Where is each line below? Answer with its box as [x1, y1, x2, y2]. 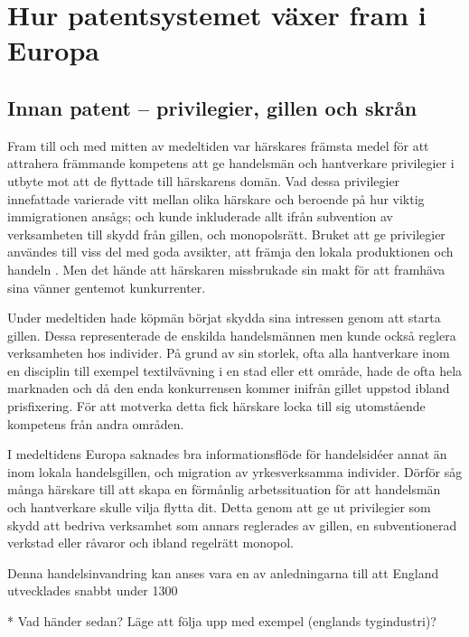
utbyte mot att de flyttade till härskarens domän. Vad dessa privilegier [7, 171, 400, 190]
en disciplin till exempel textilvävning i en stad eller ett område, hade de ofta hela [7, 361, 463, 379]
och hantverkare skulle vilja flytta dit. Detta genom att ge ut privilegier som [7, 498, 431, 517]
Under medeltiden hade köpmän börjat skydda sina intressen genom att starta [7, 308, 441, 327]
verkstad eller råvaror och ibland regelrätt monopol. [7, 533, 294, 552]
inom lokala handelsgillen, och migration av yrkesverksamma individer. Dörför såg [7, 462, 463, 481]
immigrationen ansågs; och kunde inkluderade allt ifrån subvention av [7, 207, 394, 226]
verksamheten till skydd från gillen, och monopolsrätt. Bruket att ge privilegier [7, 224, 446, 243]
